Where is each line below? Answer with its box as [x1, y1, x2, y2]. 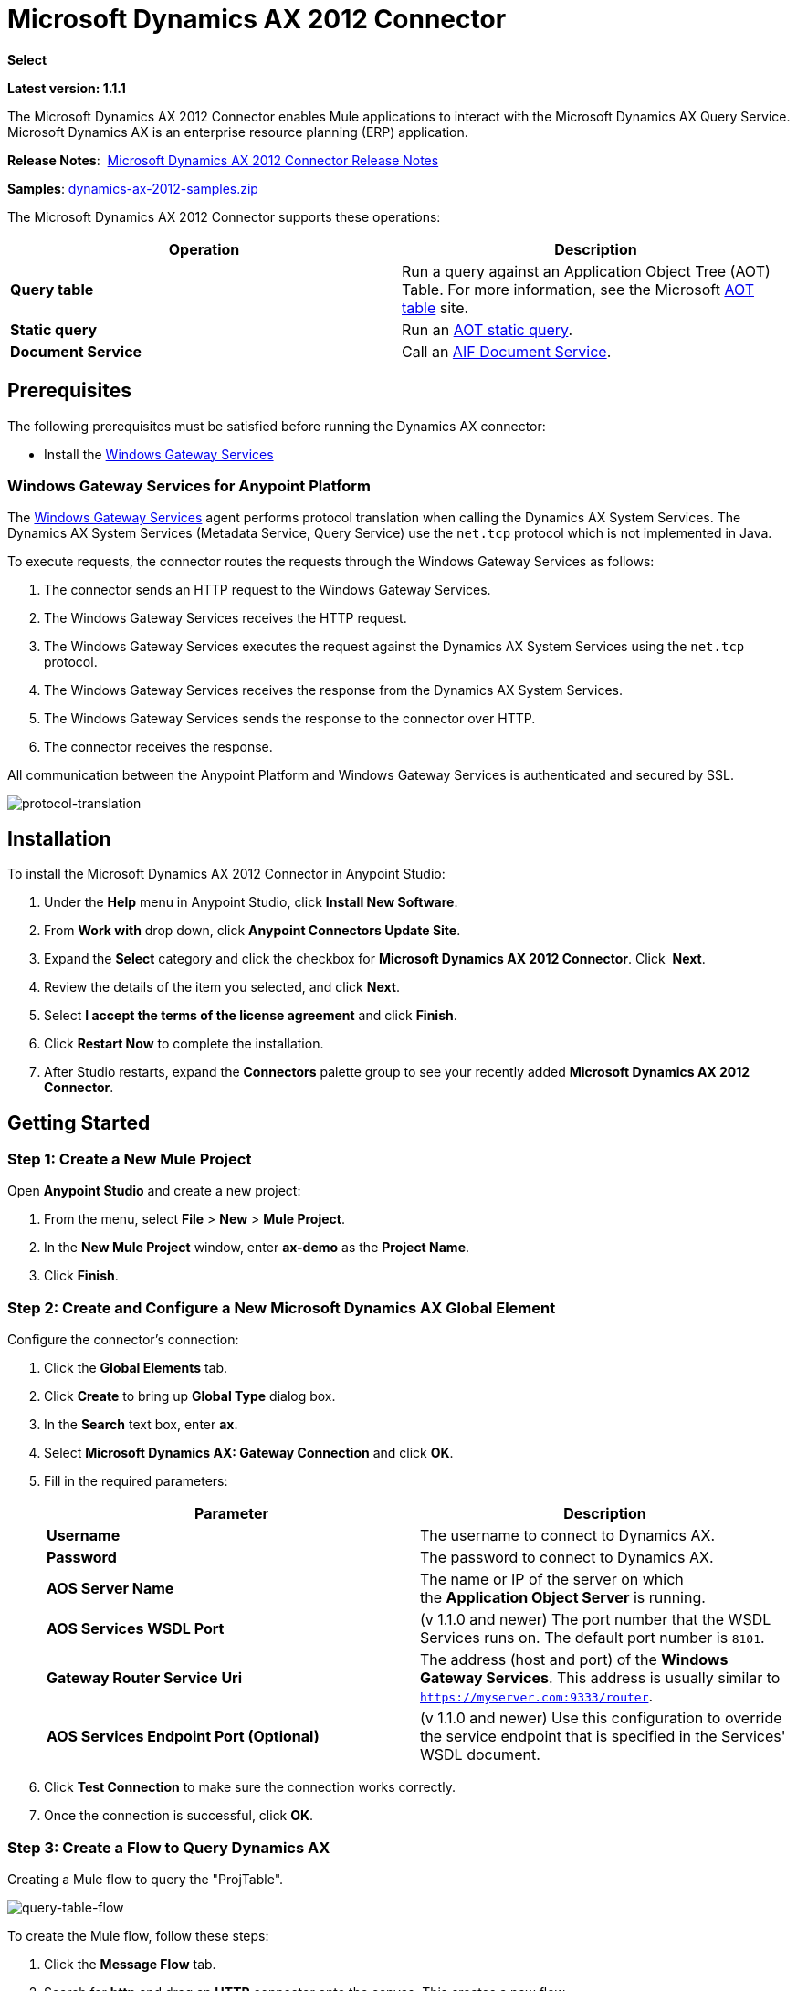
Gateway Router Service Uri [47, 1669, 243, 1688]
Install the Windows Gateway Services [44, 446, 274, 462]
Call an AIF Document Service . [402, 342, 612, 361]
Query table [10, 279, 94, 299]
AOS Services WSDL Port [47, 1619, 225, 1638]
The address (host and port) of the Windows [420, 1650, 729, 1670]
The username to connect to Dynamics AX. [420, 1526, 716, 1545]
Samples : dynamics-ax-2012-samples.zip [7, 180, 258, 196]
